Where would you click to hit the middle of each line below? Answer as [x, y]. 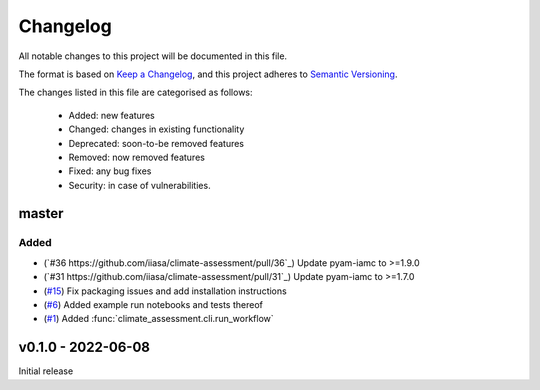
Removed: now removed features [136, 157]
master [41, 213]
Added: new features [111, 115]
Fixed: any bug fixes [110, 171]
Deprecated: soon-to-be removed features [156, 143]
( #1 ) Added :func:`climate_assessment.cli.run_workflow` [158, 319]
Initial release [46, 371]
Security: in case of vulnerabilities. [139, 185]
